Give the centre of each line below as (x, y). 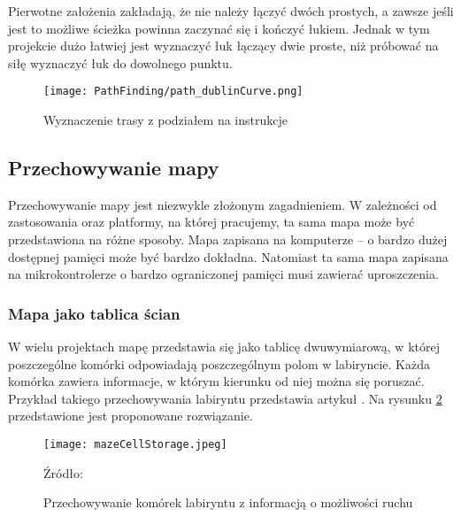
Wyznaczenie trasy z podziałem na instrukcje (165, 120)
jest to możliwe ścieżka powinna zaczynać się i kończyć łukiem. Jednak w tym (219, 28)
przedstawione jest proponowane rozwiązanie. (131, 416)
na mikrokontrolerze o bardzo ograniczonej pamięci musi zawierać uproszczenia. (223, 274)
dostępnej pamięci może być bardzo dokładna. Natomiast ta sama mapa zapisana (228, 256)
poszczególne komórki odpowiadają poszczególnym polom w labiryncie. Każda (219, 363)
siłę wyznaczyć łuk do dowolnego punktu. (120, 62)
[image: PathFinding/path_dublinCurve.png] (173, 92)
